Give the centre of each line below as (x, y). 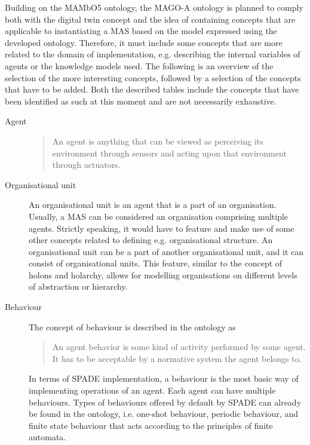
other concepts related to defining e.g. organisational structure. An (151, 240)
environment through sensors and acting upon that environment (169, 153)
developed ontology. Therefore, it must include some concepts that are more (144, 42)
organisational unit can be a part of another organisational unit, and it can (166, 251)
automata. (47, 437)
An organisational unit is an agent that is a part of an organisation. (153, 205)
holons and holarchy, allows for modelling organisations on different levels (163, 274)
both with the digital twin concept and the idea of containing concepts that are (150, 19)
